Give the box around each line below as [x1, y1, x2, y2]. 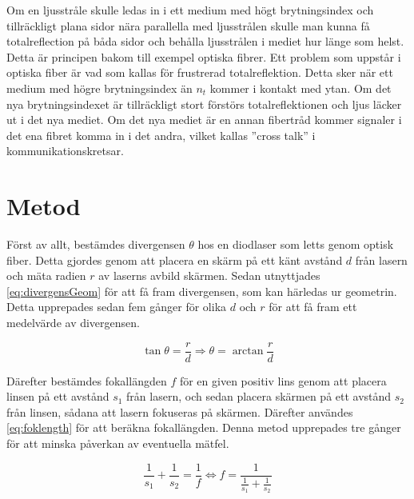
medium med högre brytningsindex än [6, 79, 193, 96]
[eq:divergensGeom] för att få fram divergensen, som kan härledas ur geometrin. [6, 282, 397, 299]
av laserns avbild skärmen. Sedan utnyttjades [98, 267, 320, 284]
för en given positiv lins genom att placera [179, 372, 387, 389]
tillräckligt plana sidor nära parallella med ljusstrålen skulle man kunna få [6, 17, 370, 34]
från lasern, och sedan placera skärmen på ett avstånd [126, 388, 392, 405]
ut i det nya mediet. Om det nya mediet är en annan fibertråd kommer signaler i [6, 111, 402, 128]
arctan [232, 345, 264, 357]
